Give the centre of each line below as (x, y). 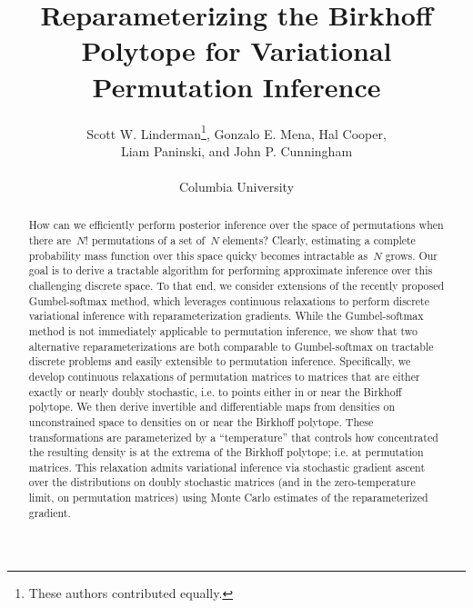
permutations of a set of (148, 239)
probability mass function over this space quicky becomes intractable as (198, 255)
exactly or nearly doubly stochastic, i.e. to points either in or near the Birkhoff (215, 391)
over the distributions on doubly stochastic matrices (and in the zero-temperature (222, 482)
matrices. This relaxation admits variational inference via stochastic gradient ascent (227, 467)
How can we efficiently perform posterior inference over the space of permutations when (236, 225)
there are (50, 239)
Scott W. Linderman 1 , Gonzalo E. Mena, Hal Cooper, (236, 132)
